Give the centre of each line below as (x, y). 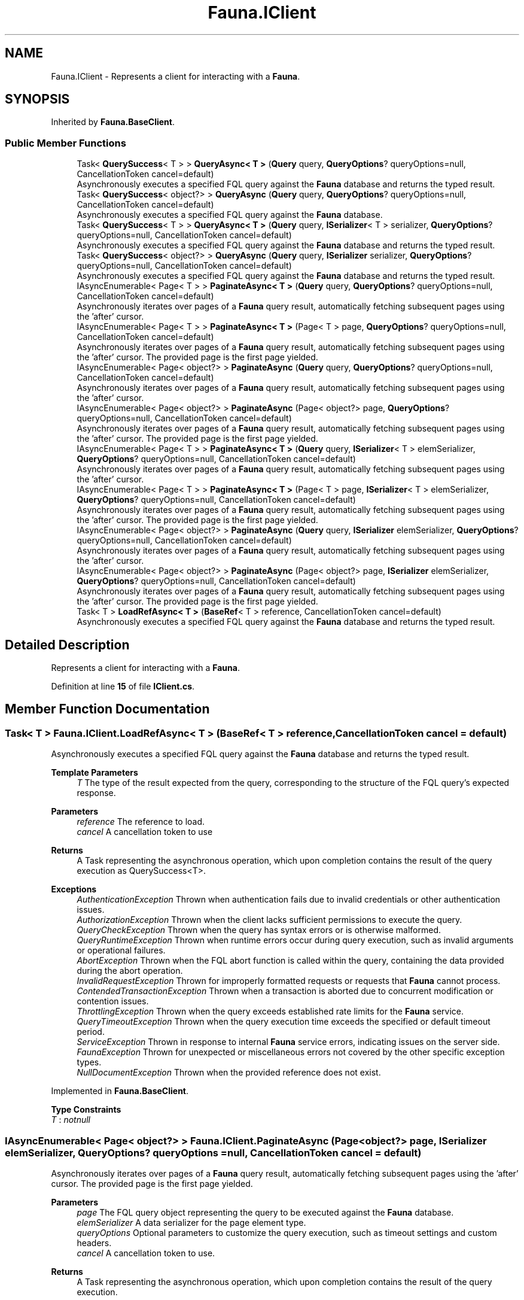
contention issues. (113, 1001)
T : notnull (71, 1120)
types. (89, 1062)
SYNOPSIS (37, 99)
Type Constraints (86, 1110)
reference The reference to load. (141, 822)
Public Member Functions (65, 143)
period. (91, 1032)
